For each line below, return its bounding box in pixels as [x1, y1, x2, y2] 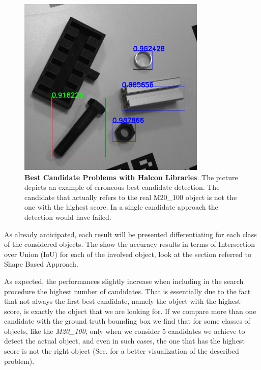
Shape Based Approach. [4, 259, 78, 269]
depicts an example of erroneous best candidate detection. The [24, 182, 220, 192]
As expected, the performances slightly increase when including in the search [4, 275, 244, 286]
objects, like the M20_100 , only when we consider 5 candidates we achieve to [4, 325, 245, 336]
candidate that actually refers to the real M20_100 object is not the [24, 191, 237, 202]
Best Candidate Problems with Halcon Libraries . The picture [24, 172, 238, 182]
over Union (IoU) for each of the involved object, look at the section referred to [4, 248, 251, 259]
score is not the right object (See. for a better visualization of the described [4, 346, 239, 356]
